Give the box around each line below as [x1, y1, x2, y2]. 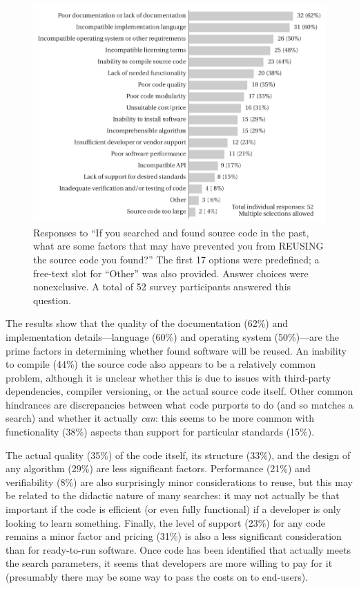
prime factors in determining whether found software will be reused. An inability [6, 343, 347, 357]
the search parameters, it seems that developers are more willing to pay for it [6, 556, 333, 570]
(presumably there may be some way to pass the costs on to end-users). [6, 570, 309, 584]
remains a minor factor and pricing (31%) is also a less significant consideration [6, 529, 342, 543]
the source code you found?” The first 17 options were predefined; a [33, 252, 320, 266]
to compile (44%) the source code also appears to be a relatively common [6, 357, 316, 371]
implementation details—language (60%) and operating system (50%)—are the [6, 329, 339, 344]
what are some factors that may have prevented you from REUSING [33, 239, 324, 253]
